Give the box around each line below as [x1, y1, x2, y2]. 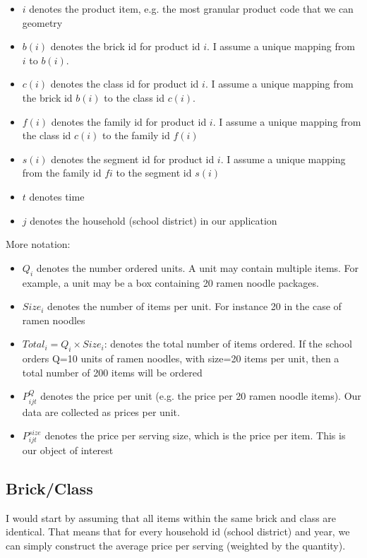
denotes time [29, 189, 85, 203]
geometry [22, 15, 63, 30]
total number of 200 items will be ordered [22, 364, 203, 379]
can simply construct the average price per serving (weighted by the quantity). [6, 538, 346, 553]
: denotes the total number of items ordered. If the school [104, 336, 352, 351]
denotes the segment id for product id [51, 151, 215, 166]
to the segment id [116, 165, 192, 180]
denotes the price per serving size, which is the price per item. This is [44, 428, 346, 443]
